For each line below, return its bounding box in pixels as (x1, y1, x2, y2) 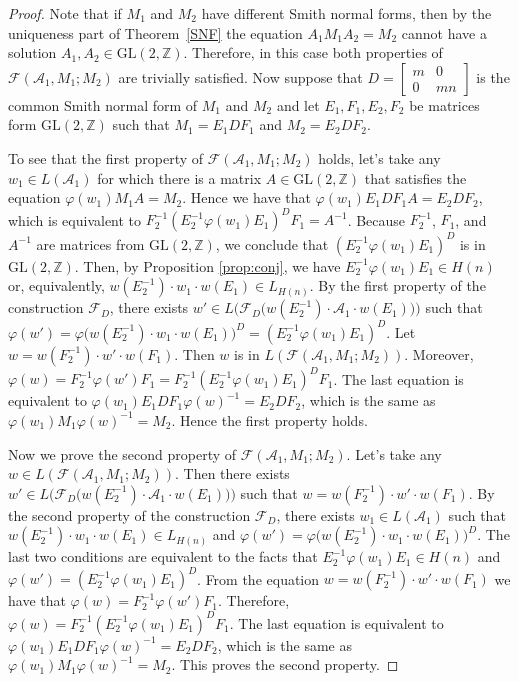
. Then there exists (174, 463, 290, 484)
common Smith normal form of (8, 94, 198, 115)
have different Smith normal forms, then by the (201, 3, 492, 23)
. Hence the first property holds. (171, 409, 368, 430)
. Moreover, (404, 343, 474, 364)
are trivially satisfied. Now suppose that (118, 66, 363, 87)
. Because (347, 209, 406, 230)
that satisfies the (364, 167, 467, 188)
